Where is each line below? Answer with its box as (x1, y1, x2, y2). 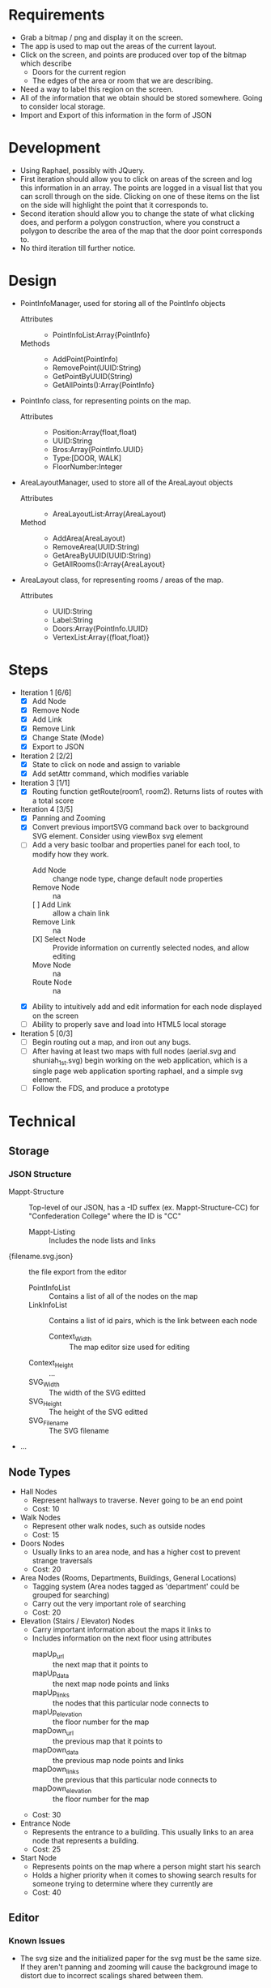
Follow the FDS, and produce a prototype (32, 1083, 170, 1093)
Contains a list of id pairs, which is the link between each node (49, 1316, 257, 1326)
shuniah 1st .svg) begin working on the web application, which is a (32, 1055, 248, 1067)
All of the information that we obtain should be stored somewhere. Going (19, 93, 263, 102)
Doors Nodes (19, 1538, 65, 1548)
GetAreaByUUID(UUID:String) (52, 550, 151, 560)
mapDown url (32, 1726, 74, 1738)
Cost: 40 (32, 1887, 62, 1897)
